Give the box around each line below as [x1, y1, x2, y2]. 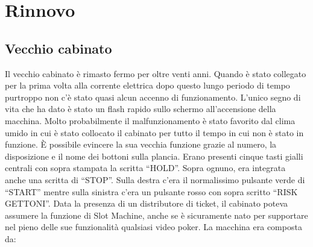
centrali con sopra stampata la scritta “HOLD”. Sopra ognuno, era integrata [5, 161, 286, 174]
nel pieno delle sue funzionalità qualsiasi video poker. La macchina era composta [5, 220, 302, 233]
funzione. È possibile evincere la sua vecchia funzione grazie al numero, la [5, 138, 277, 151]
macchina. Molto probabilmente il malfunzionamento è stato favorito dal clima [5, 114, 296, 127]
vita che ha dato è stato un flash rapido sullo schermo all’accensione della [5, 102, 276, 115]
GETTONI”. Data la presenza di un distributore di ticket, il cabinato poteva [5, 197, 288, 210]
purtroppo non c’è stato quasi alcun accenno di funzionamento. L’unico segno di [5, 90, 301, 103]
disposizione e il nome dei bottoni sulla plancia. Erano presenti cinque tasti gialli [5, 149, 303, 162]
